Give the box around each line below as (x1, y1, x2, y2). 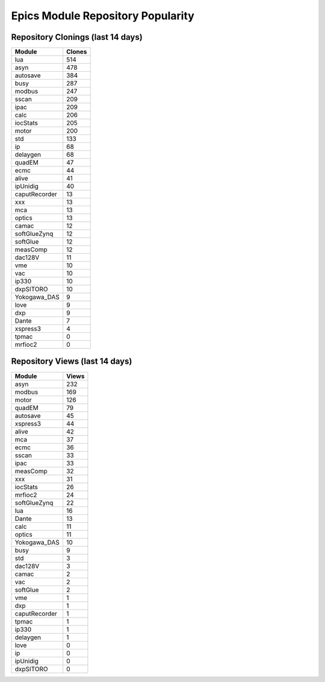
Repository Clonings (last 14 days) (11, 32, 143, 42)
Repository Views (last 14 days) (11, 356, 132, 367)
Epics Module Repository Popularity (11, 9, 195, 22)
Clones (66, 48, 87, 56)
